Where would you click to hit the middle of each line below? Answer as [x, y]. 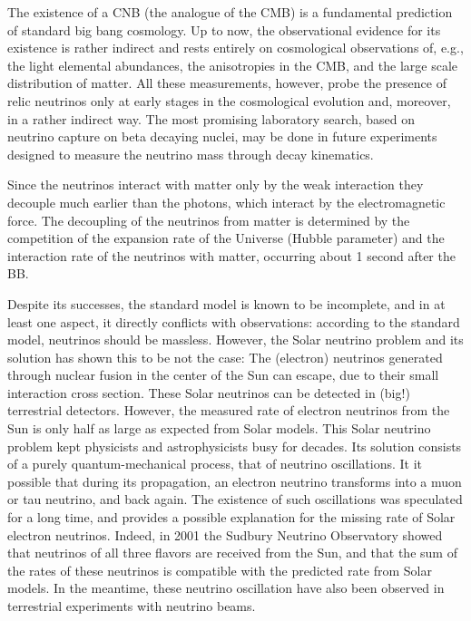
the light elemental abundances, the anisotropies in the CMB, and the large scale [233, 65]
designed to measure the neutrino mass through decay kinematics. [191, 154]
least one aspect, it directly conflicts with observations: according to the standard [234, 321]
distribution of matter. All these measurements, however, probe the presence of [227, 83]
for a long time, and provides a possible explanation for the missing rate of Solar [231, 517]
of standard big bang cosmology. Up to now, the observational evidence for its [224, 29]
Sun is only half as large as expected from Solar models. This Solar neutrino [219, 428]
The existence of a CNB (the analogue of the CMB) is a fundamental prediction [230, 12]
